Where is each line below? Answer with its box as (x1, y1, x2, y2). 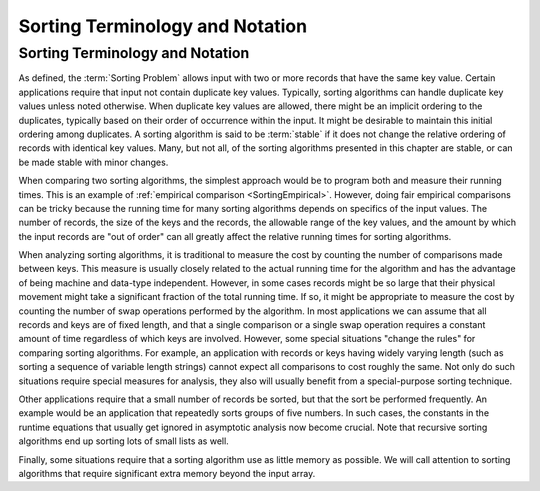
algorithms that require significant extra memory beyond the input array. (18, 467, 316, 479)
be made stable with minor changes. (18, 156, 169, 168)
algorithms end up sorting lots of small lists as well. (18, 435, 229, 447)
